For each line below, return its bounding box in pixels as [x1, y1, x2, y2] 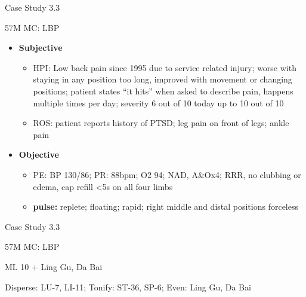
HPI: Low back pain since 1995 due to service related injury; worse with [33, 61, 296, 74]
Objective [18, 148, 59, 161]
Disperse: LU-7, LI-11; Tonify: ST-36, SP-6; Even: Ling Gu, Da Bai [5, 280, 251, 293]
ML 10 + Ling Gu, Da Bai [5, 260, 103, 272]
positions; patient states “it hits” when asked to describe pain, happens [33, 84, 293, 97]
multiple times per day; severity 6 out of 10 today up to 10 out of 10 [33, 96, 284, 109]
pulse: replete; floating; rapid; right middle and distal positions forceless [33, 200, 299, 213]
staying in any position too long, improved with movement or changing [33, 73, 292, 85]
